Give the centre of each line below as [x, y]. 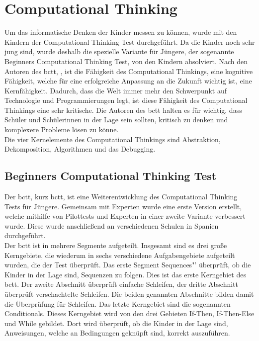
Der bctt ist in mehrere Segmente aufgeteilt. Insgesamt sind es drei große [116, 245]
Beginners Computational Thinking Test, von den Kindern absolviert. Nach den [126, 61]
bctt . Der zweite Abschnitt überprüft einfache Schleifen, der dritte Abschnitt [121, 284]
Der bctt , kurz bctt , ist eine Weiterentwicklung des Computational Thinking [121, 197]
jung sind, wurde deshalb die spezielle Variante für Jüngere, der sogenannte [119, 51]
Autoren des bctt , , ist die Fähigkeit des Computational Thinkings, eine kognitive [129, 71]
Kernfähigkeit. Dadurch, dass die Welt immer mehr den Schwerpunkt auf [116, 90]
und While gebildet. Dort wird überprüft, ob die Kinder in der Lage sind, [116, 323]
